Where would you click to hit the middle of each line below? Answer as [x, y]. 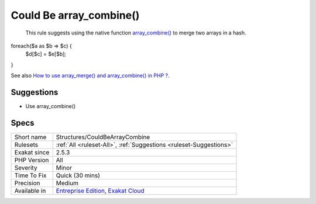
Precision [27, 183]
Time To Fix [30, 175]
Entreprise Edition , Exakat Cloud [100, 191]
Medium [67, 183]
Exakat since [32, 152]
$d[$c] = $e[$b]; [46, 54]
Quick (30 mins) [78, 175]
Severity [26, 168]
